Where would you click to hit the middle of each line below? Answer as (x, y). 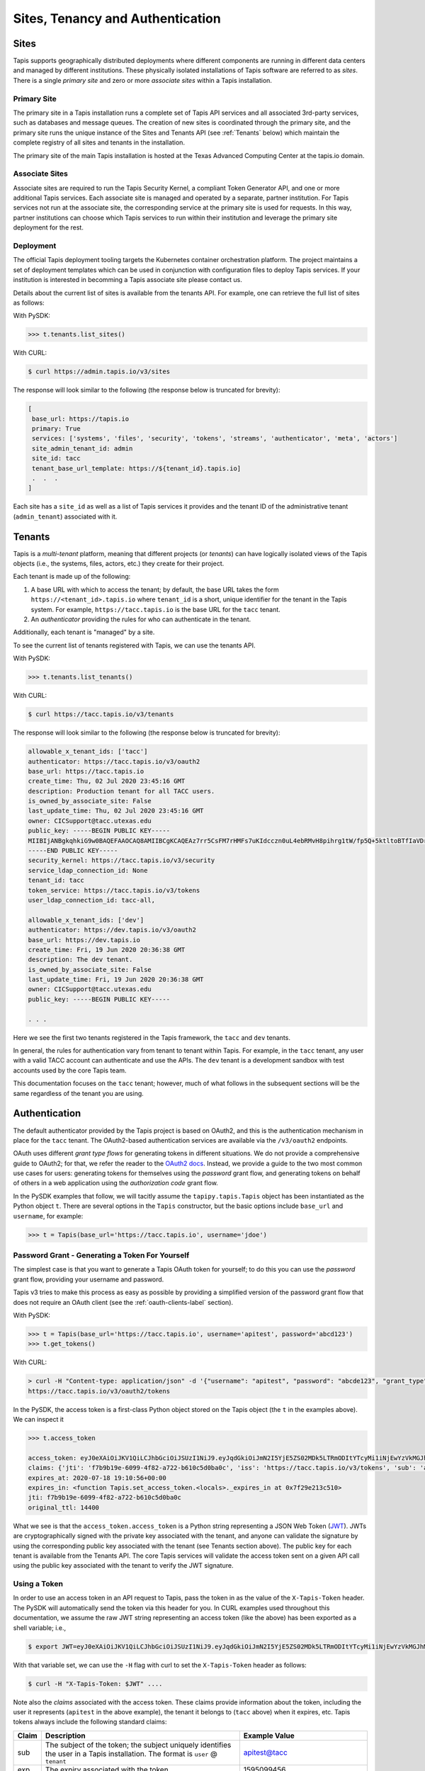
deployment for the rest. (49, 227)
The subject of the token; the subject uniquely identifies (138, 1745)
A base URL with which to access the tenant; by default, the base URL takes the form (155, 589)
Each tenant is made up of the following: (72, 577)
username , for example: (48, 1216)
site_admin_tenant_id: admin (83, 448)
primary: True (56, 429)
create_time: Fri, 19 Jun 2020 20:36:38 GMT (107, 950)
